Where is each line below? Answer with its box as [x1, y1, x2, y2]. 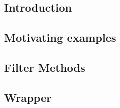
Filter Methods [4, 59, 85, 75]
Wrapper [4, 89, 52, 105]
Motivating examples [4, 30, 116, 45]
